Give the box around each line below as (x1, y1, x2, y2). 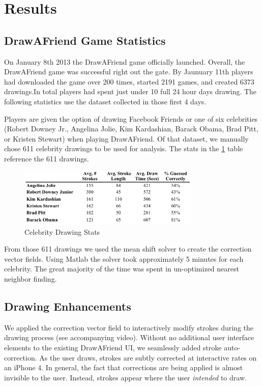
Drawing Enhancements (4, 298, 131, 314)
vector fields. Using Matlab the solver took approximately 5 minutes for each (4, 253, 244, 264)
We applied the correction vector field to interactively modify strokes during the (4, 322, 254, 333)
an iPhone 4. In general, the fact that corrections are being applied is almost (4, 362, 243, 373)
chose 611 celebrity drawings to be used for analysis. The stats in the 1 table (4, 143, 243, 154)
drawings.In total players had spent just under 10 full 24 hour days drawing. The (4, 86, 257, 97)
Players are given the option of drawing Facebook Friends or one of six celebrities (4, 113, 258, 124)
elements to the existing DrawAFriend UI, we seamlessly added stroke (4, 342, 222, 353)
